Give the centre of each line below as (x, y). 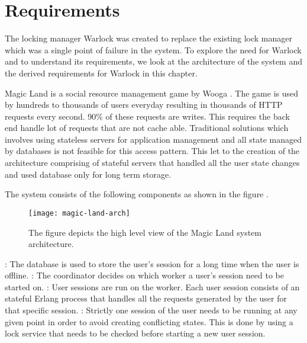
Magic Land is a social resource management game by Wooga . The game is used (152, 93)
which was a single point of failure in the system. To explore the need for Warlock (153, 49)
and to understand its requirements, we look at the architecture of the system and (154, 61)
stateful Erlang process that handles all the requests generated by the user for (146, 298)
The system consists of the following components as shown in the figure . (137, 194)
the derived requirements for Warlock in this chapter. (101, 73)
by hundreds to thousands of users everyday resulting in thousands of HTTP (144, 105)
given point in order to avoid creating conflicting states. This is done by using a (149, 321)
